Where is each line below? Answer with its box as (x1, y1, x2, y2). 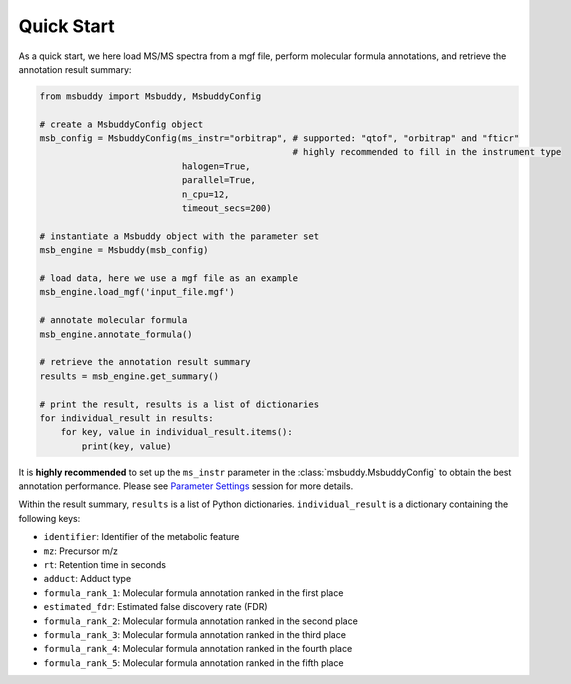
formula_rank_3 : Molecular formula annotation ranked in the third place (43, 628, 347, 640)
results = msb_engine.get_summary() (39, 370, 220, 382)
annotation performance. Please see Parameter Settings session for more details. (18, 480, 354, 492)
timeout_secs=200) (181, 203, 272, 214)
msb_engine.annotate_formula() (39, 328, 194, 340)
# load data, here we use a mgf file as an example (39, 273, 299, 284)
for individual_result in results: (39, 412, 214, 424)
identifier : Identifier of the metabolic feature (43, 531, 240, 543)
